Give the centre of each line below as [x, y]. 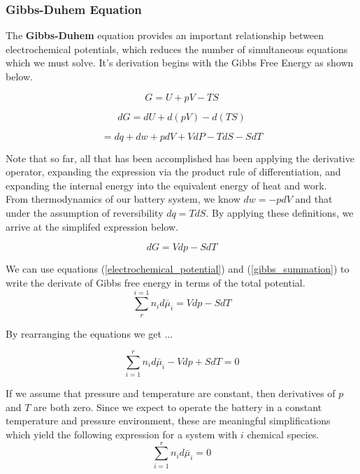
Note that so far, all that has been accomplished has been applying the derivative [180, 158]
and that [314, 199]
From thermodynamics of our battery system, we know [123, 199]
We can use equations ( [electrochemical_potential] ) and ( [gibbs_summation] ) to [178, 269]
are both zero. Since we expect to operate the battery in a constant [178, 407]
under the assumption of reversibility [85, 212]
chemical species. [283, 434]
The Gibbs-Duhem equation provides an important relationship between [165, 35]
